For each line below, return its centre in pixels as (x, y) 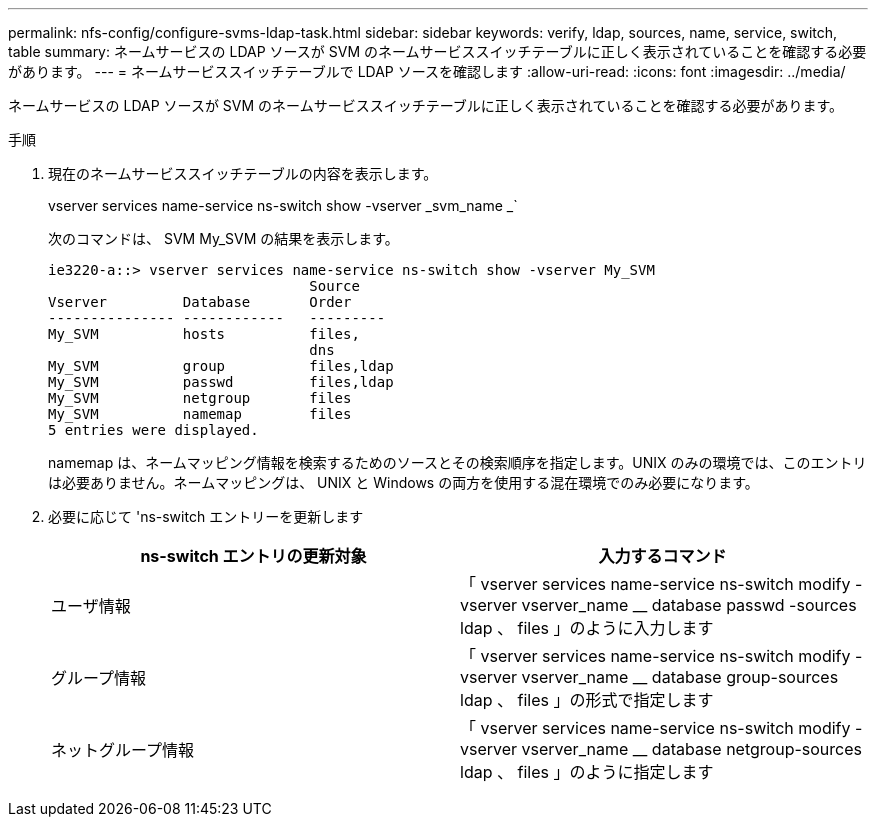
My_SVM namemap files (200, 414)
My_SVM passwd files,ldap (221, 382)
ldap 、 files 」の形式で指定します (587, 700)
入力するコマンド (662, 556)
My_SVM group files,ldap (221, 366)
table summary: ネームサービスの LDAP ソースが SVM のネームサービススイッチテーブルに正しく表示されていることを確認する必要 (437, 51)
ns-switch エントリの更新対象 (253, 556)
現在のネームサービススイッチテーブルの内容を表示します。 (243, 173)
